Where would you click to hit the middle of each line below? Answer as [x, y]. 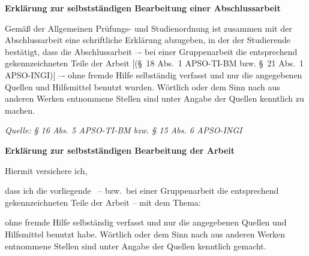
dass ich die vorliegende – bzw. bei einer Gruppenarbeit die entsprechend [142, 191]
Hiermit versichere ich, [46, 170]
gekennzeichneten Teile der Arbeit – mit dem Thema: [103, 202]
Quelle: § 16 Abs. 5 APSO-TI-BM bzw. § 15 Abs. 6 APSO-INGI [124, 130]
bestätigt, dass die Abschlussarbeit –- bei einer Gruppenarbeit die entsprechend [151, 51]
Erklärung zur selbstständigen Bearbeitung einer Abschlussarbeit [143, 8]
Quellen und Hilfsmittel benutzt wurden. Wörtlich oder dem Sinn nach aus [142, 86]
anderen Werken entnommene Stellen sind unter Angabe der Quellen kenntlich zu [154, 98]
